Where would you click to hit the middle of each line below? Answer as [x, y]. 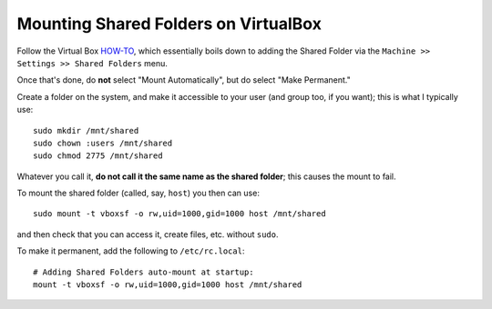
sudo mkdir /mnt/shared [86, 130]
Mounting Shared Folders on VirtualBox [169, 24]
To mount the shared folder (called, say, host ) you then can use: [138, 193]
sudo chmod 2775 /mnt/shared [98, 156]
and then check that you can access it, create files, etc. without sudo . [148, 234]
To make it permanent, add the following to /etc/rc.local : [131, 251]
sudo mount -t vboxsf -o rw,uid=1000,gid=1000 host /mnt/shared [180, 214]
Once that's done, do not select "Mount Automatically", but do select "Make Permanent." [184, 80]
